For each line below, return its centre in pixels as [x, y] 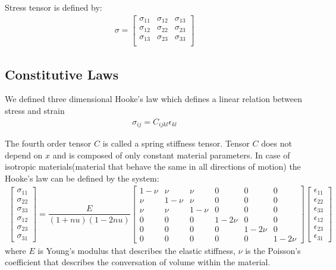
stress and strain [35, 110]
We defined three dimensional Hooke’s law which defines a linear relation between [154, 99]
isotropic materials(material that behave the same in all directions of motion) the [153, 166]
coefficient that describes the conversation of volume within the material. [138, 262]
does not [277, 143]
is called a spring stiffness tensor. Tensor [176, 143]
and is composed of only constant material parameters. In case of [171, 155]
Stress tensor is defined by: [54, 7]
